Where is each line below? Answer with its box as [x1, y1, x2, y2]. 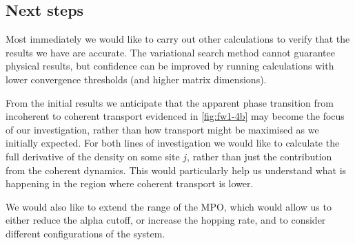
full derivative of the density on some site [6, 149, 180, 163]
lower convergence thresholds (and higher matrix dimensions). [6, 72, 267, 86]
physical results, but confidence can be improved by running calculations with [6, 58, 334, 73]
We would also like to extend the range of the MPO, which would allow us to [6, 199, 332, 213]
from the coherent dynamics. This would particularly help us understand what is [6, 162, 347, 177]
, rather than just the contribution [187, 149, 332, 163]
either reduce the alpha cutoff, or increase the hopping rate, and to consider [6, 213, 326, 227]
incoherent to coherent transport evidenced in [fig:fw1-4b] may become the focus [6, 109, 345, 123]
